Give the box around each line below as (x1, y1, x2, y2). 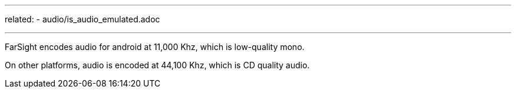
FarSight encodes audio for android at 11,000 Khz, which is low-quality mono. (5, 42, 305, 52)
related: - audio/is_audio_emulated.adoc (5, 14, 160, 24)
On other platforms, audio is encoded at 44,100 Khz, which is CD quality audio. (5, 60, 310, 70)
